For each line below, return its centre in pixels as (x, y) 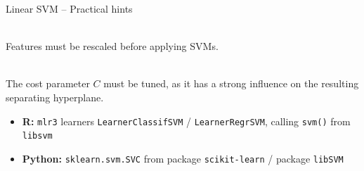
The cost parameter (48, 83)
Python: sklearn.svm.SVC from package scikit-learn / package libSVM (183, 158)
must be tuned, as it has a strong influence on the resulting (231, 83)
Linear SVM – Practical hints (69, 8)
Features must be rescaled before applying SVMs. (112, 46)
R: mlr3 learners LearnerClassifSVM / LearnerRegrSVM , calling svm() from (186, 121)
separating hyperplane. (55, 97)
